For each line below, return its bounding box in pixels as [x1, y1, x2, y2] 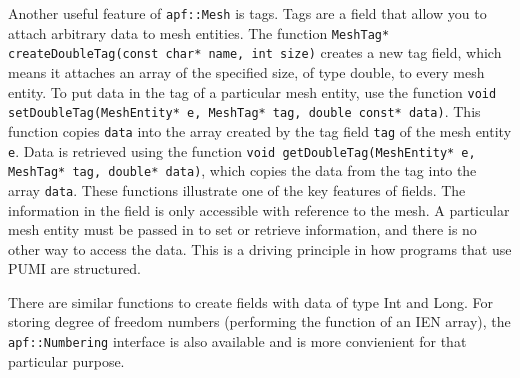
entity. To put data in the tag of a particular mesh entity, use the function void [8, 81, 497, 102]
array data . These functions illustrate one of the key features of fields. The [8, 179, 466, 200]
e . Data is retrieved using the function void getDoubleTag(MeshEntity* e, [8, 140, 476, 161]
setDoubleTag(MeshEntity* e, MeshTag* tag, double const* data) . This [8, 101, 481, 122]
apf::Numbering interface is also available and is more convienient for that [8, 331, 467, 352]
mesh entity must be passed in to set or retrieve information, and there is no [8, 219, 477, 240]
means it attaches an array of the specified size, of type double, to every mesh [8, 61, 485, 82]
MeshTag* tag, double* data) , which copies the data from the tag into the [8, 160, 477, 181]
